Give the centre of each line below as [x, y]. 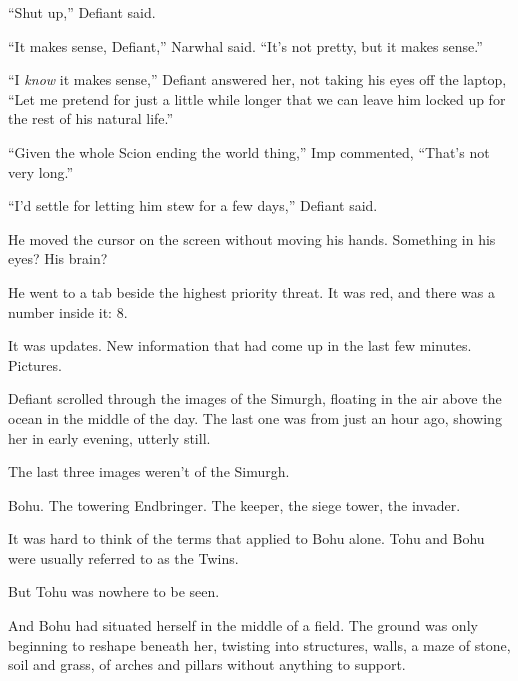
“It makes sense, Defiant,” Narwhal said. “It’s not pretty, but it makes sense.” [245, 45]
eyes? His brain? [58, 258]
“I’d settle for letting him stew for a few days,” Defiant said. [193, 205]
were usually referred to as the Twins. [123, 557]
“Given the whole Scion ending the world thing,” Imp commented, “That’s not [249, 151]
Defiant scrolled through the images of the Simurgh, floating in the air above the [255, 398]
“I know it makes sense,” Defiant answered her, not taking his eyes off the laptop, [257, 79]
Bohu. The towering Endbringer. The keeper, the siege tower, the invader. [234, 504]
